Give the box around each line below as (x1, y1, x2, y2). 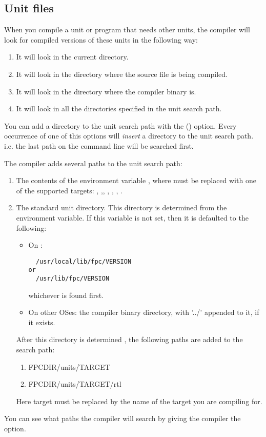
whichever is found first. (28, 289, 104, 300)
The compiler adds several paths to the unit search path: (4, 157, 182, 168)
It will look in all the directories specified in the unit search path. (16, 103, 222, 114)
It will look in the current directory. (16, 51, 129, 62)
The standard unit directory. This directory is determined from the (16, 202, 227, 213)
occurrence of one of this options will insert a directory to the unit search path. (4, 130, 254, 141)
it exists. (28, 316, 55, 327)
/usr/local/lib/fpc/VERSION (35, 257, 132, 265)
